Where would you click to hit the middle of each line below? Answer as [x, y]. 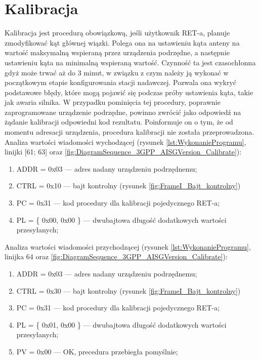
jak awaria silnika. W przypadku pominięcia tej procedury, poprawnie [113, 102]
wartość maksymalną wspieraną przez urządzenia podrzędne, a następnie [117, 52]
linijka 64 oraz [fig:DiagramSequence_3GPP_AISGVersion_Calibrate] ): [116, 256]
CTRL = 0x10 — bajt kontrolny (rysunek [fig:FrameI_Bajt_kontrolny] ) [128, 186]
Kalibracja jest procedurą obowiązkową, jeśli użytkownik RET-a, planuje [117, 33]
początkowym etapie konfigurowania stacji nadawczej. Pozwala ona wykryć [121, 82]
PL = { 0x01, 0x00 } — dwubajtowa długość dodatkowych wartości [121, 324]
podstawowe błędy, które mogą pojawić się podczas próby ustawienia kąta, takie [129, 92]
